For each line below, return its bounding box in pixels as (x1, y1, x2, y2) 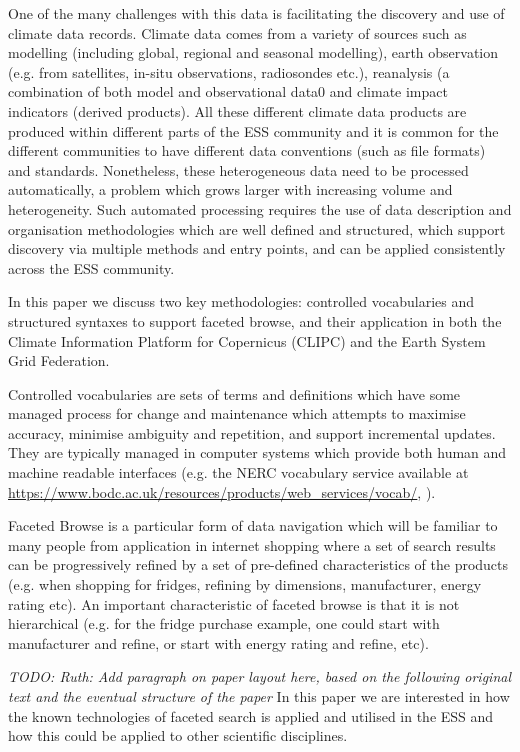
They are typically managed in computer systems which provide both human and (8, 442, 507, 463)
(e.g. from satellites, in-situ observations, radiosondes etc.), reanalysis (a (8, 61, 450, 82)
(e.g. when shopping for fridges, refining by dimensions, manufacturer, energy (8, 574, 482, 595)
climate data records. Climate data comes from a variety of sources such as (8, 22, 467, 43)
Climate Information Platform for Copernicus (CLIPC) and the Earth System (8, 330, 486, 351)
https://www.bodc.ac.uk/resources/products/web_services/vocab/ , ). (8, 481, 436, 502)
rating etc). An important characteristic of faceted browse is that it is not (8, 593, 460, 614)
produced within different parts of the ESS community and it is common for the (8, 120, 499, 141)
